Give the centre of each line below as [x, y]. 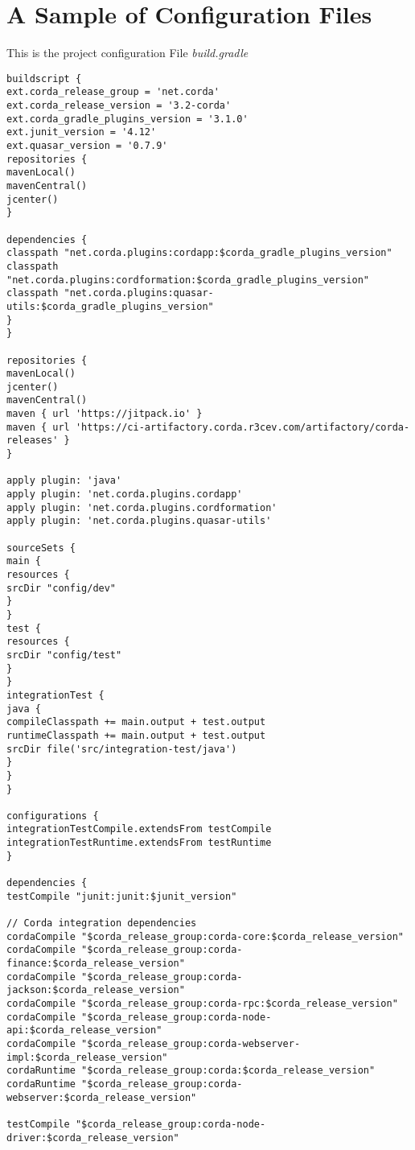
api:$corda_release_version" [84, 1030]
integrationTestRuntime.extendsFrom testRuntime [139, 843]
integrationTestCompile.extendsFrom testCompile [139, 829]
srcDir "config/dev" [62, 588]
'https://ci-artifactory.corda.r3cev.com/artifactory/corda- [242, 427]
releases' [33, 441]
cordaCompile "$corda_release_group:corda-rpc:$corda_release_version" [202, 1004]
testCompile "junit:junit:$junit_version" [122, 896]
